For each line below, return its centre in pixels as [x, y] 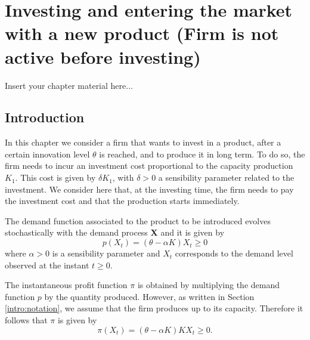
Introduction [45, 117]
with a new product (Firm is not [142, 33]
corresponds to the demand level [234, 253]
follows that [26, 320]
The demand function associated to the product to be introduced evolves [138, 220]
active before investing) [103, 56]
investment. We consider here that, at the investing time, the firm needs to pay [149, 189]
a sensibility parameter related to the [226, 177]
